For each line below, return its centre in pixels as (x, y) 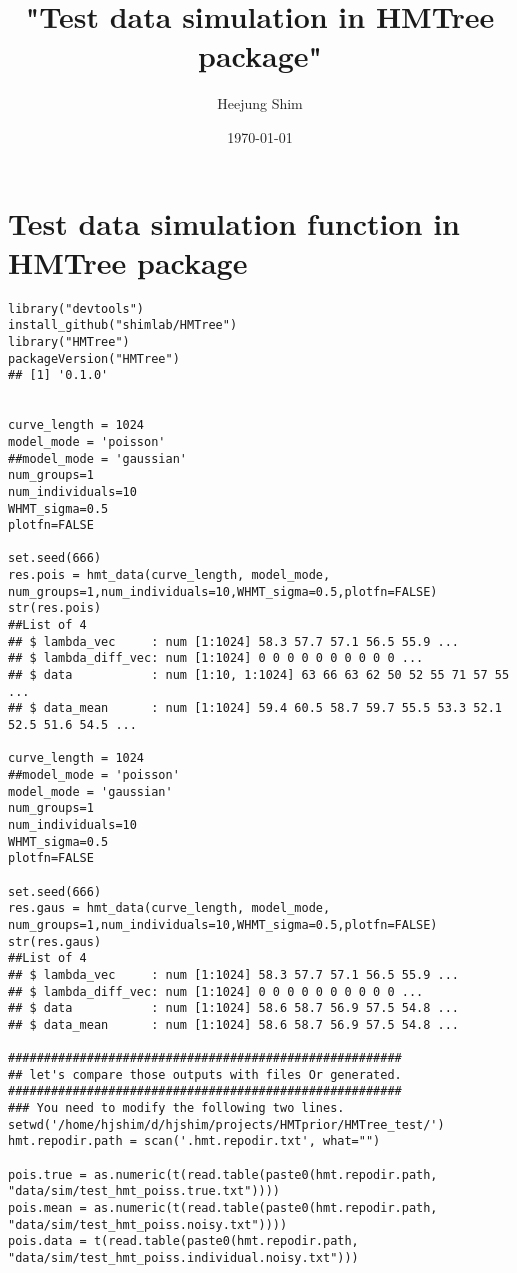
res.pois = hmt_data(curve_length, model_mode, (169, 575)
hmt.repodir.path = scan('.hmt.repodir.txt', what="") (194, 1141)
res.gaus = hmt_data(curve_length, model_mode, (169, 908)
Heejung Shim (260, 103)
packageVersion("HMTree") (94, 358)
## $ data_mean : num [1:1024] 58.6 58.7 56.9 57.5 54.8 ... (234, 1024)
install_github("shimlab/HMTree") (123, 325)
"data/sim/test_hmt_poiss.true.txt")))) (144, 1191)
